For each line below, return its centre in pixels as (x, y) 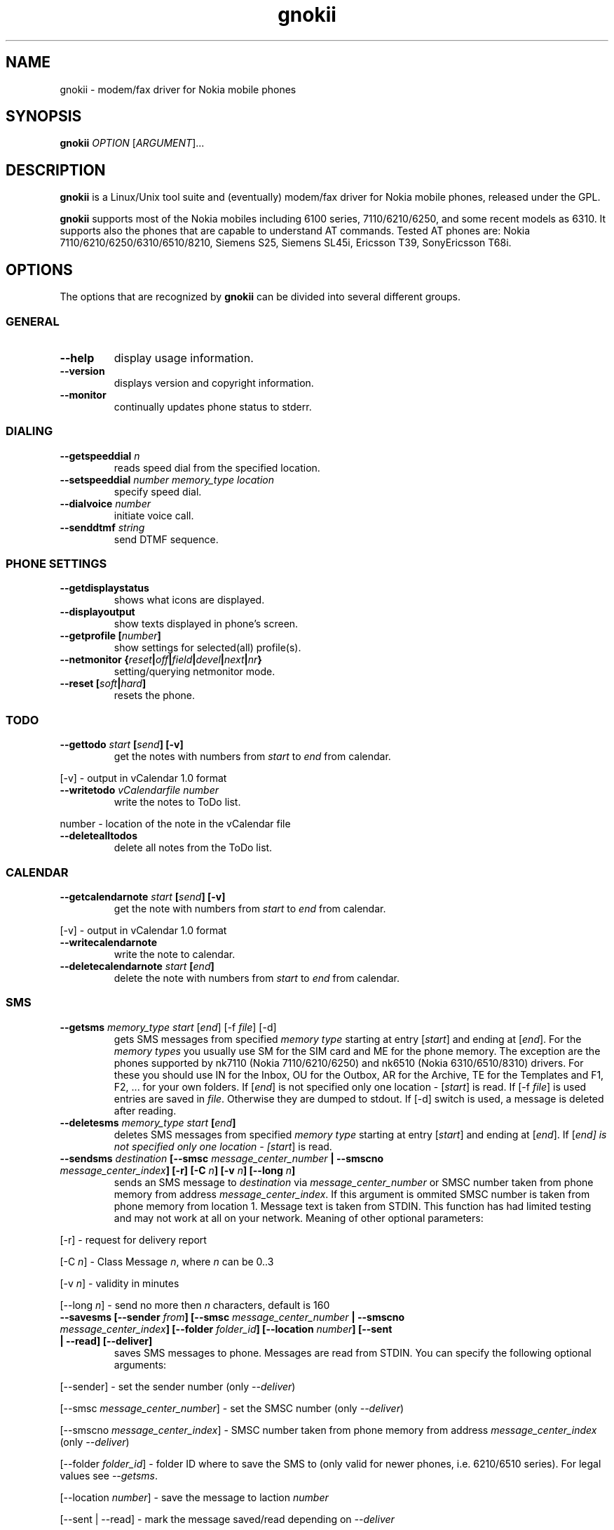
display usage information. (184, 358)
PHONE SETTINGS (56, 564)
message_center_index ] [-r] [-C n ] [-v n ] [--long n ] (178, 1170)
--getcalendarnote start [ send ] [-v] (143, 896)
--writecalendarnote (109, 942)
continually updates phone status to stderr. (213, 406)
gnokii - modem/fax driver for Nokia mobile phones (178, 89)
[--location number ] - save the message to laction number (194, 1497)
